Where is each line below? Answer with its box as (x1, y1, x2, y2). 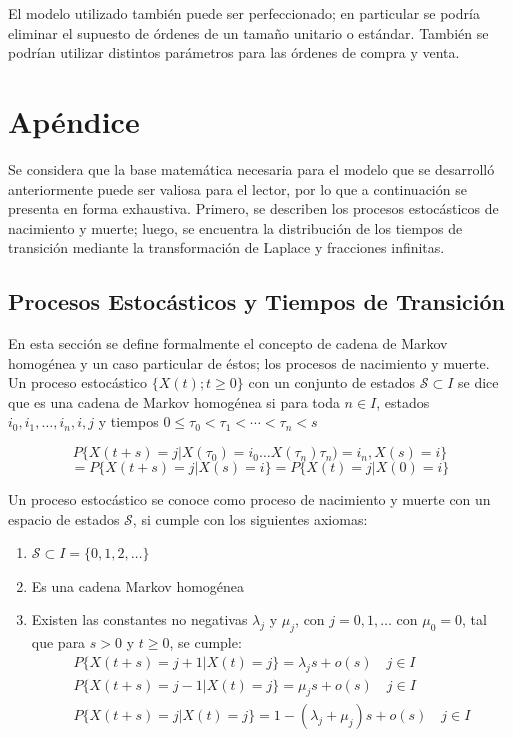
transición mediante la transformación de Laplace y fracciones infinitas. (8, 237, 445, 258)
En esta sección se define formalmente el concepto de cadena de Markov (8, 333, 448, 354)
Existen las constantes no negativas (31, 609, 248, 630)
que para (31, 632, 86, 653)
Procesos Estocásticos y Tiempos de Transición (8, 286, 506, 317)
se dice (458, 372, 499, 393)
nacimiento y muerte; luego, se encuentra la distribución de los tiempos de (8, 217, 463, 238)
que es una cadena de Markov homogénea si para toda (8, 391, 340, 412)
